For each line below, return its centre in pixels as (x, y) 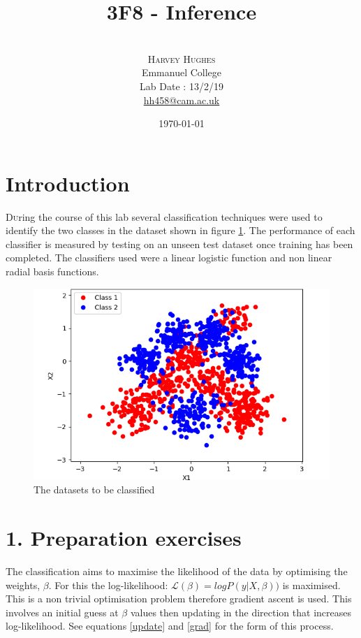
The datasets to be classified (94, 490)
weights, (23, 585)
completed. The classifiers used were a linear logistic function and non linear (169, 258)
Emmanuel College (182, 72)
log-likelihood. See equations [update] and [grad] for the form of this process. (170, 626)
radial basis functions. (52, 271)
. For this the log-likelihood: (108, 585)
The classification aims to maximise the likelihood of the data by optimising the (177, 571)
